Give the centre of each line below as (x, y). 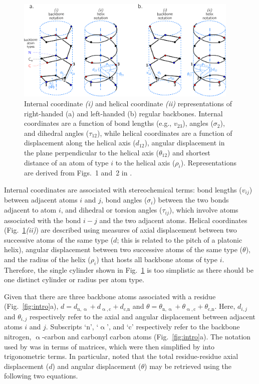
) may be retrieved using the (188, 366)
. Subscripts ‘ (66, 327)
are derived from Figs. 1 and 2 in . (78, 173)
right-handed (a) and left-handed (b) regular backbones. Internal (123, 113)
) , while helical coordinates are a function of (165, 133)
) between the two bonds (191, 200)
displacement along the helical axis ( (80, 143)
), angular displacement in (185, 143)
